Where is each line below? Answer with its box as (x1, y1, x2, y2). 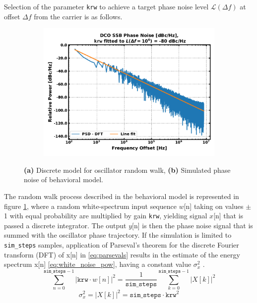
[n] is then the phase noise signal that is (132, 220, 253, 230)
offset (4, 11, 20, 21)
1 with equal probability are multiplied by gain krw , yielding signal (4, 210, 207, 221)
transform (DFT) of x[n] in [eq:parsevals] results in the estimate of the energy (4, 249, 240, 259)
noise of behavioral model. (24, 174, 103, 185)
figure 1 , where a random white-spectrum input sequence (4, 201, 177, 211)
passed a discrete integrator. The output (4, 220, 127, 230)
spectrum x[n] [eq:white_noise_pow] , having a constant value (4, 259, 192, 269)
